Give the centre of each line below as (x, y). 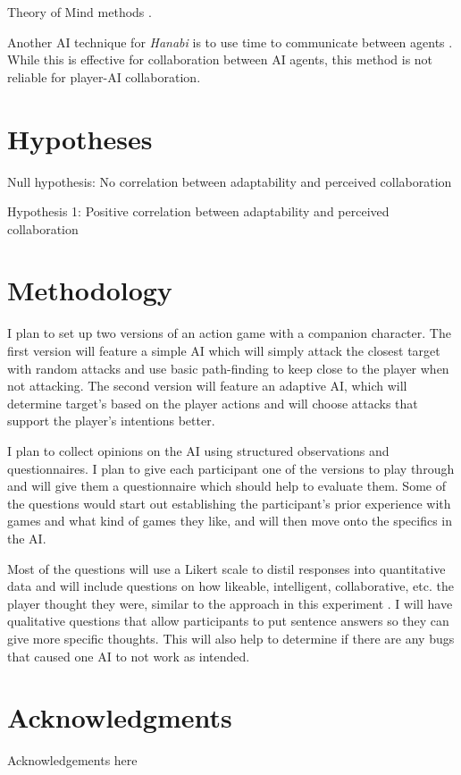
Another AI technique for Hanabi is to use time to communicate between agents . (230, 42)
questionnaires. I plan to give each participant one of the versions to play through (231, 468)
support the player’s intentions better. (111, 421)
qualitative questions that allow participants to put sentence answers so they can (228, 621)
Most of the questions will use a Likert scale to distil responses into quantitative (226, 568)
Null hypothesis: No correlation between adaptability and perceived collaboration (230, 181)
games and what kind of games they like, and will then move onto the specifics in (230, 521)
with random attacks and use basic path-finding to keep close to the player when (228, 368)
